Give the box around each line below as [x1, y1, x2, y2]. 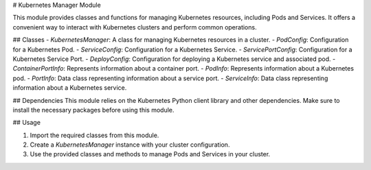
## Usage [12, 119, 41, 127]
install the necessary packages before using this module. [12, 106, 175, 114]
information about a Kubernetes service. [12, 84, 127, 92]
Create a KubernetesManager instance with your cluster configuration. [30, 141, 230, 149]
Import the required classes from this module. [30, 131, 159, 139]
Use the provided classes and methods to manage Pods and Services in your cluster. [30, 150, 271, 158]
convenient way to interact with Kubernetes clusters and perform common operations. [12, 23, 257, 31]
